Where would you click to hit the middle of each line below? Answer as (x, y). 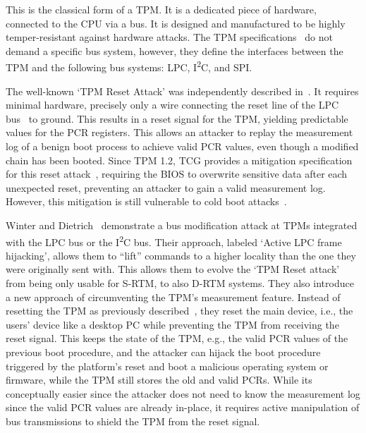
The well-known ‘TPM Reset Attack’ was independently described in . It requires (182, 91)
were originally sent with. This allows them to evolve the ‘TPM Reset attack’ (173, 269)
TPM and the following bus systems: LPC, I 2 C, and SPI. (129, 66)
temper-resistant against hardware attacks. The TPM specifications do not (169, 37)
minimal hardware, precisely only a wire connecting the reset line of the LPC (172, 105)
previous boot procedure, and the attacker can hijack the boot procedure (163, 352)
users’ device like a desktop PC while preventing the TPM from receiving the (172, 324)
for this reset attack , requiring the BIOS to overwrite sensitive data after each (177, 174)
